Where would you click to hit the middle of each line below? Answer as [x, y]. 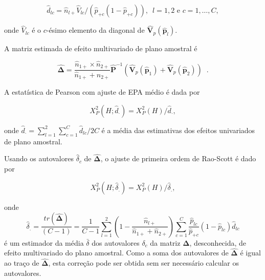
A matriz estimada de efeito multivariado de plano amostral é [101, 48]
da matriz [165, 242]
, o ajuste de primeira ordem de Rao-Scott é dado [178, 158]
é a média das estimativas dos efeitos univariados [178, 130]
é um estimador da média [44, 242]
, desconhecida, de [218, 242]
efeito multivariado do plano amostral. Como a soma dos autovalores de [116, 253]
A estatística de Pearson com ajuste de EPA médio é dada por [102, 92]
